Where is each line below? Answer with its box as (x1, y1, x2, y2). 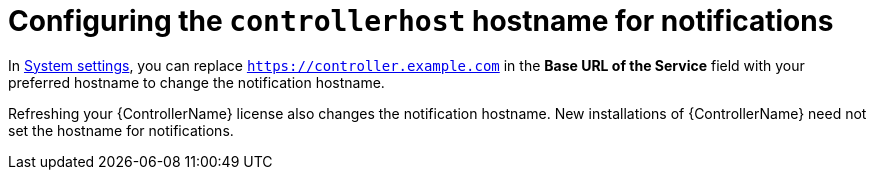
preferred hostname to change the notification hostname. (8, 73, 385, 91)
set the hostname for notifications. (8, 121, 234, 139)
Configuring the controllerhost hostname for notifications (8, 4, 834, 38)
